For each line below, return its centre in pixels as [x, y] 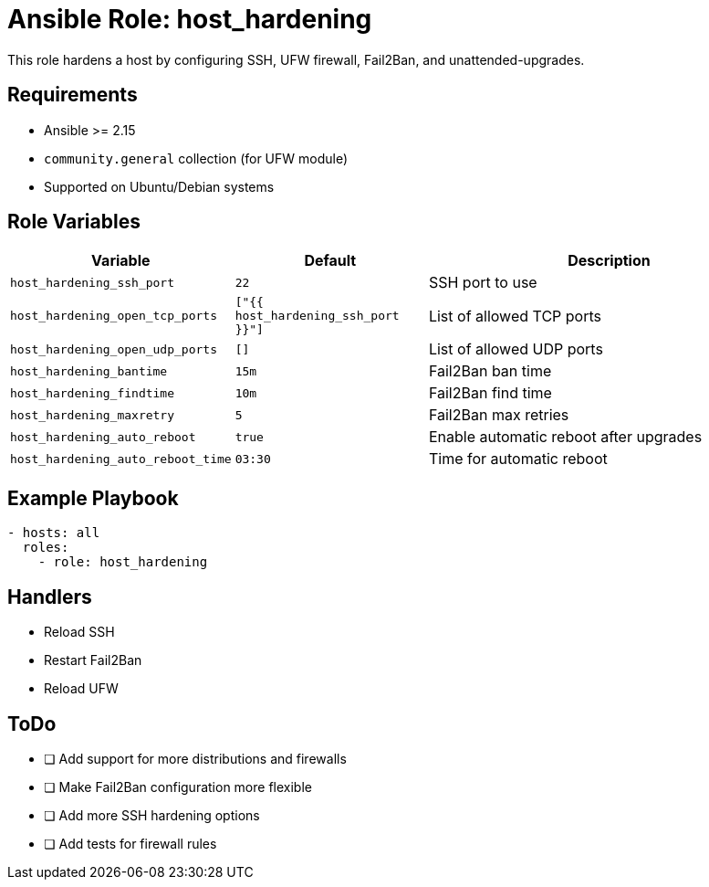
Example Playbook [93, 498]
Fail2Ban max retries [499, 415]
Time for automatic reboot [518, 459]
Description [609, 261]
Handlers [50, 597]
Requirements [73, 95]
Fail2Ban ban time [490, 371]
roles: [46, 548]
